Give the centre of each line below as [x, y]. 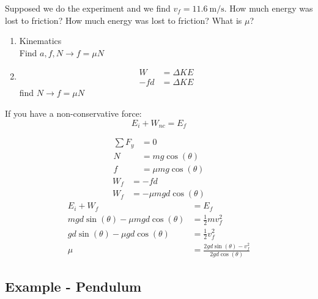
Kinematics [40, 41]
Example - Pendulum [73, 286]
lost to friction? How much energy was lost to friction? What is [124, 20]
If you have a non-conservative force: [73, 113]
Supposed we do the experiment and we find [88, 8]
